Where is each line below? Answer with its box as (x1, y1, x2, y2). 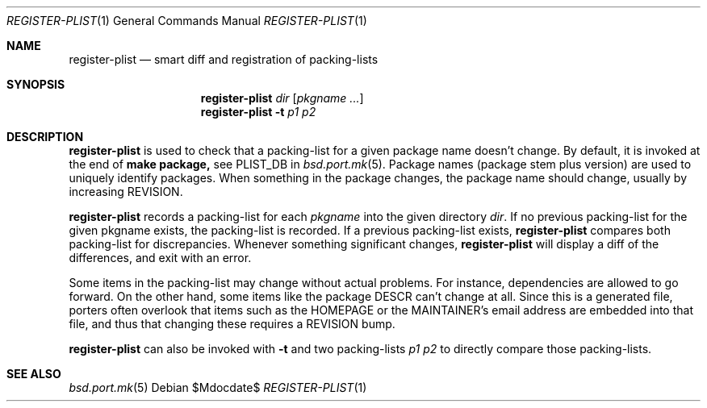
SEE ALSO (6, 367, 61, 381)
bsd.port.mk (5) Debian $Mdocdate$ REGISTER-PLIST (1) (69, 381, 367, 394)
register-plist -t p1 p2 (200, 105, 316, 119)
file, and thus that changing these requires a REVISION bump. (69, 317, 395, 331)
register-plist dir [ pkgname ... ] (200, 91, 364, 105)
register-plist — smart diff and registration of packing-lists (69, 52, 379, 66)
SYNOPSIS (6, 77, 65, 91)
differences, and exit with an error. (69, 251, 252, 264)
